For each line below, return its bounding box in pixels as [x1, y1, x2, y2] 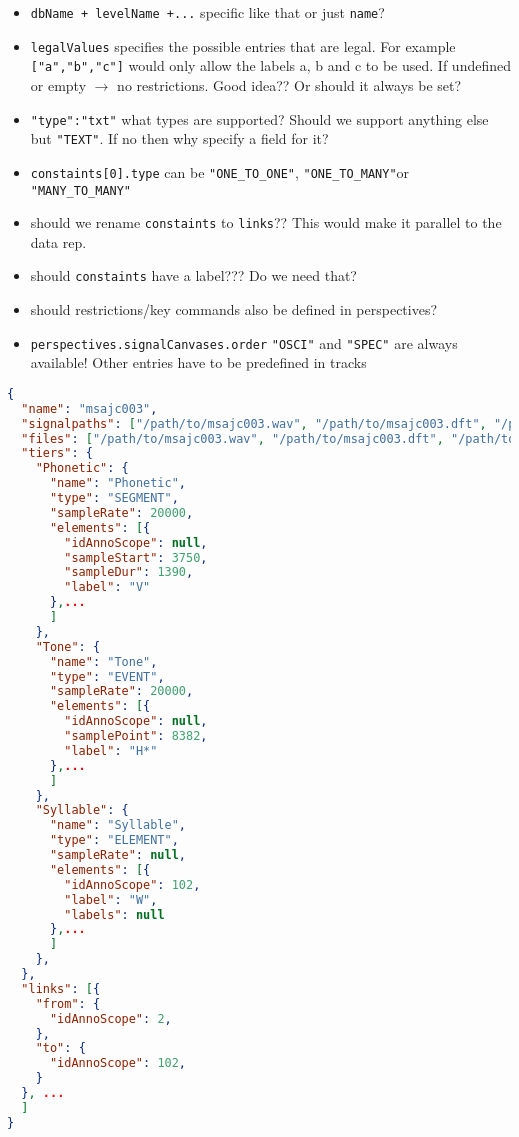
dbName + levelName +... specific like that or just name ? [30, 2, 385, 22]
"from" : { [35, 996, 101, 1011]
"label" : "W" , [64, 892, 158, 907]
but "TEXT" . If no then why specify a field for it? [30, 128, 329, 149]
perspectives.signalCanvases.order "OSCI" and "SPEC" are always [30, 332, 458, 353]
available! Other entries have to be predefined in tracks [30, 352, 367, 373]
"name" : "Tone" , [49, 654, 158, 669]
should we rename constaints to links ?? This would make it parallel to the [30, 212, 502, 233]
